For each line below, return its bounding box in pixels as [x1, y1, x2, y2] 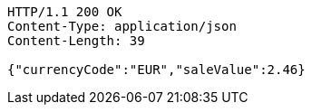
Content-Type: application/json [7, 19, 237, 33]
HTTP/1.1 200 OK [7, 5, 122, 19]
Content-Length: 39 [7, 33, 145, 48]
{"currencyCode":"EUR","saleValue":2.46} [7, 62, 306, 77]
